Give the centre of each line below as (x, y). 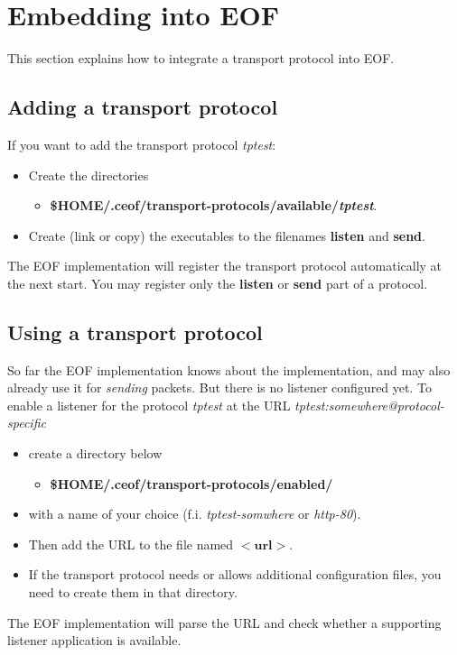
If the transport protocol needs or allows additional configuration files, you (235, 574)
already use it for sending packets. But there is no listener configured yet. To (219, 387)
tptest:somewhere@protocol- (369, 405)
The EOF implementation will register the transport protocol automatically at (225, 266)
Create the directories (89, 175)
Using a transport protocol (135, 332)
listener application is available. (94, 640)
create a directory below (95, 453)
